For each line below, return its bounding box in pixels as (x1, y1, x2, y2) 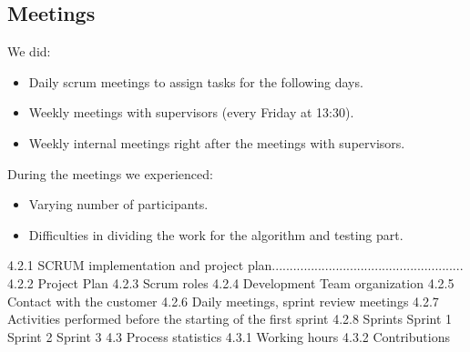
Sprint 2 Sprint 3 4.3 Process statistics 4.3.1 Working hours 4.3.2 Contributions (7, 327, 450, 346)
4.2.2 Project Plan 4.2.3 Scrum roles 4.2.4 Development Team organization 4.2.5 (7, 273, 455, 292)
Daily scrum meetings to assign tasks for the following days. (28, 72, 363, 91)
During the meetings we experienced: (7, 164, 213, 183)
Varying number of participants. (28, 195, 209, 214)
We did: (7, 42, 51, 61)
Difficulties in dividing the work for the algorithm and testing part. (28, 225, 404, 244)
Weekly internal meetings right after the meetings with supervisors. (28, 133, 405, 152)
